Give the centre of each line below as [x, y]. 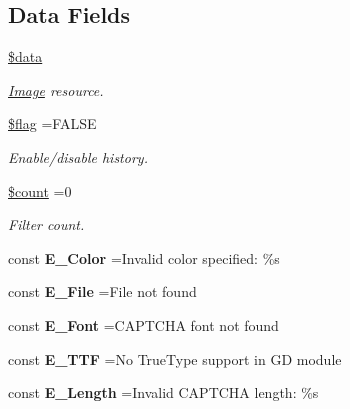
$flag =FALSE [52, 123]
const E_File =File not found [102, 291]
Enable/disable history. [78, 156]
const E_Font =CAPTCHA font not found [143, 324]
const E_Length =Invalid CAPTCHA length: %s [163, 392]
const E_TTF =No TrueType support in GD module [175, 358]
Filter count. [46, 224]
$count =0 [40, 190]
